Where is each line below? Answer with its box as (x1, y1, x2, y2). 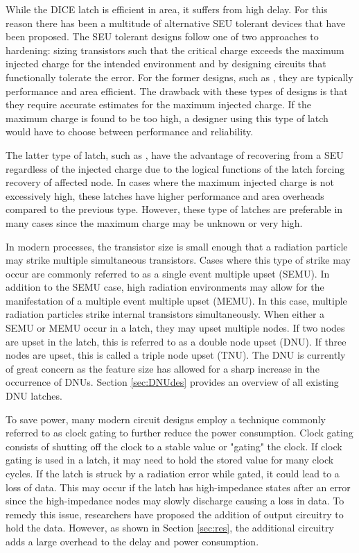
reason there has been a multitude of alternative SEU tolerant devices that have (6, 15, 346, 30)
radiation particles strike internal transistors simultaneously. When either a (6, 307, 325, 321)
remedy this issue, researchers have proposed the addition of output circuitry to (6, 507, 344, 521)
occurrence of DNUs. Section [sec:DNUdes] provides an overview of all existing (6, 375, 339, 389)
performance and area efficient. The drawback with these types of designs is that (6, 83, 348, 98)
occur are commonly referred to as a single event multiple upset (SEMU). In (6, 266, 330, 280)
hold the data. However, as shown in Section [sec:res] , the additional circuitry (6, 520, 334, 535)
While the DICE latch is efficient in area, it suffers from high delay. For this (6, 2, 328, 16)
